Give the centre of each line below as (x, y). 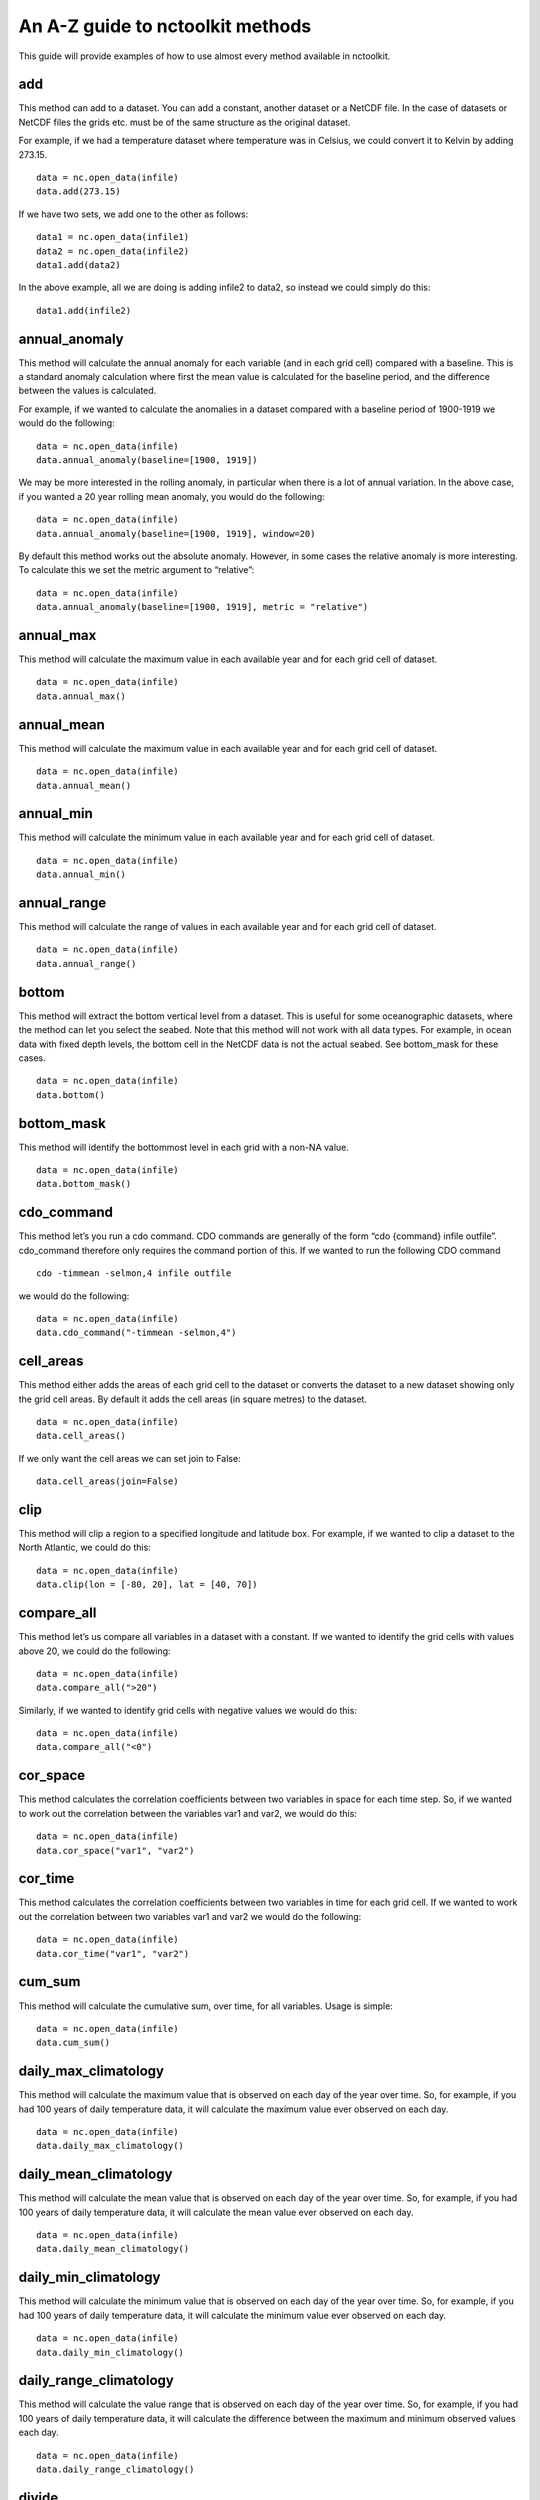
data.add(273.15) (78, 191)
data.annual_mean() (84, 785)
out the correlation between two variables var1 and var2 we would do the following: (190, 1916)
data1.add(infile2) (84, 310)
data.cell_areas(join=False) (107, 1481)
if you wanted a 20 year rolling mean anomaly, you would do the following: (171, 496)
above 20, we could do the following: (94, 1651)
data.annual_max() (81, 696)
